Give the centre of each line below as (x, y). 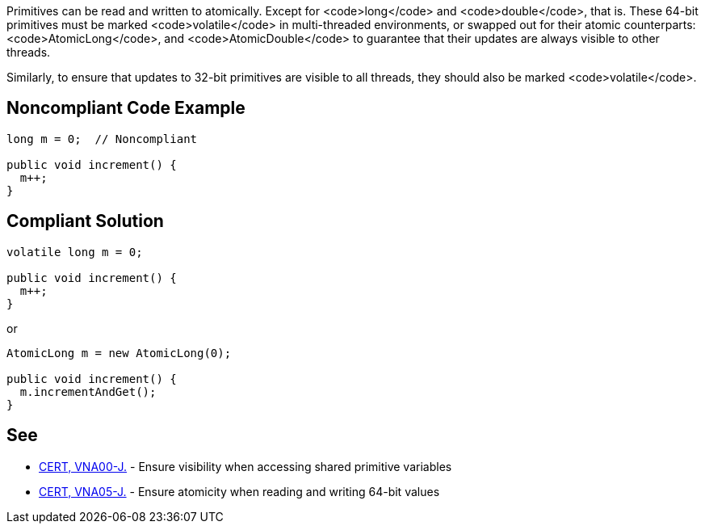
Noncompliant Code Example (126, 108)
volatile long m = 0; (75, 252)
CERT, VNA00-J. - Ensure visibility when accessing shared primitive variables (245, 466)
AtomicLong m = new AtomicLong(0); (119, 353)
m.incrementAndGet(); (88, 391)
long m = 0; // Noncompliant (102, 139)
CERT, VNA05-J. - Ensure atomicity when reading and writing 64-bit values (239, 491)
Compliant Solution (85, 221)
